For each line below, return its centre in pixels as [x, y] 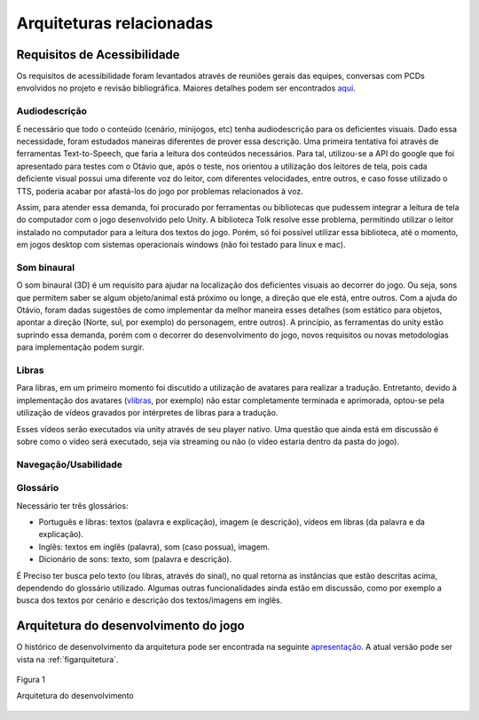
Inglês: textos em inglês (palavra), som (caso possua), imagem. [154, 547]
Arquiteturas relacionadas [114, 23]
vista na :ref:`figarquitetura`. [67, 659]
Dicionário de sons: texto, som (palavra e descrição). [135, 559]
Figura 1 [31, 680]
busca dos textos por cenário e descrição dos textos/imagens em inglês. [149, 600]
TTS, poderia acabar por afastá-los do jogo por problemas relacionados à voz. [160, 191]
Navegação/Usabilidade [70, 464]
